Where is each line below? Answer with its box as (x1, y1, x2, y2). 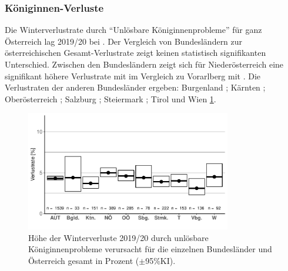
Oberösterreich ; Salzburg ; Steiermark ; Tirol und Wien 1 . (5, 92, 216, 105)
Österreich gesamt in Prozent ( (28, 255, 139, 267)
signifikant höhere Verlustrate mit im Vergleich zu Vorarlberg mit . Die (5, 69, 261, 82)
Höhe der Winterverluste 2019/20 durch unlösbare (28, 231, 209, 243)
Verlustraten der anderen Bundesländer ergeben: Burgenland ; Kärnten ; (5, 81, 266, 93)
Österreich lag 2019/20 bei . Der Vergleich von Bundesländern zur (5, 35, 243, 47)
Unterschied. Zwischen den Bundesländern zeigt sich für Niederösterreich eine (5, 58, 284, 70)
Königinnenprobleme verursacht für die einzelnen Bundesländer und (28, 243, 272, 255)
